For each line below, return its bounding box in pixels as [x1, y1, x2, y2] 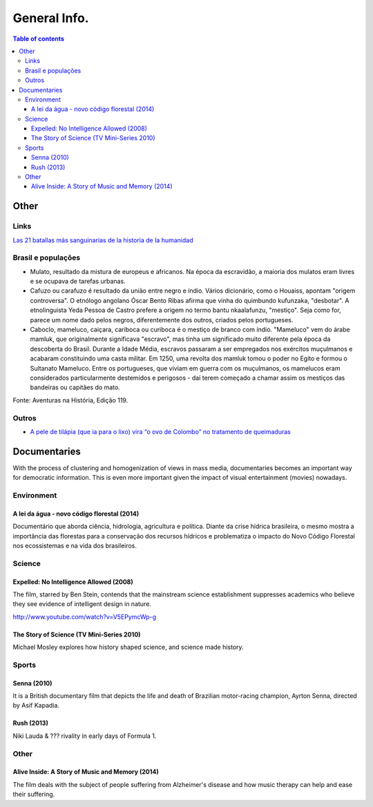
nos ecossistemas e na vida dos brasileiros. [12, 541, 137, 550]
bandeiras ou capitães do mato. [30, 383, 120, 391]
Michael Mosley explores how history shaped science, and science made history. [12, 643, 245, 652]
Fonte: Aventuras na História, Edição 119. [12, 396, 128, 404]
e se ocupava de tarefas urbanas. [30, 277, 126, 286]
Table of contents [12, 35, 65, 43]
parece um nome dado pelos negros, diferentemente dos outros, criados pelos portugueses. [30, 315, 294, 324]
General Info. [12, 10, 89, 26]
